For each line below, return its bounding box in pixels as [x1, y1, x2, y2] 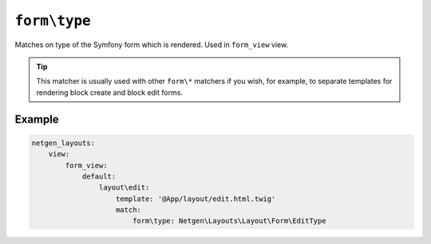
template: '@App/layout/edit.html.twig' [116, 194, 276, 203]
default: [81, 171, 117, 181]
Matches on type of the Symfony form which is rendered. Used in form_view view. [14, 40, 289, 49]
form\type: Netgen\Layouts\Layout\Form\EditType [132, 216, 326, 226]
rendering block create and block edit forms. [36, 88, 184, 97]
